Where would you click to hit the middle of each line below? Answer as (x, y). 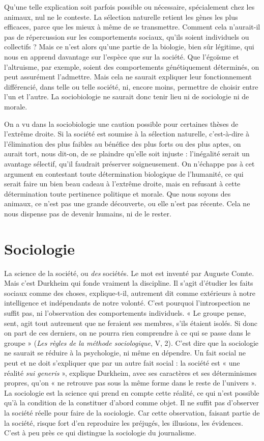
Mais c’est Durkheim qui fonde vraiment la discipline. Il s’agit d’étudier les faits (129, 283)
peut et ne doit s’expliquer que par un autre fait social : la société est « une (122, 362)
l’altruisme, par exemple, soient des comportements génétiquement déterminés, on (132, 66)
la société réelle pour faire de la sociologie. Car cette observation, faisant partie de (132, 412)
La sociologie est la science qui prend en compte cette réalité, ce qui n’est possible (132, 392)
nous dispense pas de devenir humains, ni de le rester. (88, 213)
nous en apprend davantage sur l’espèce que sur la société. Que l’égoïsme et (122, 56)
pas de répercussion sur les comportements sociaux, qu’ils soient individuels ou (127, 36)
